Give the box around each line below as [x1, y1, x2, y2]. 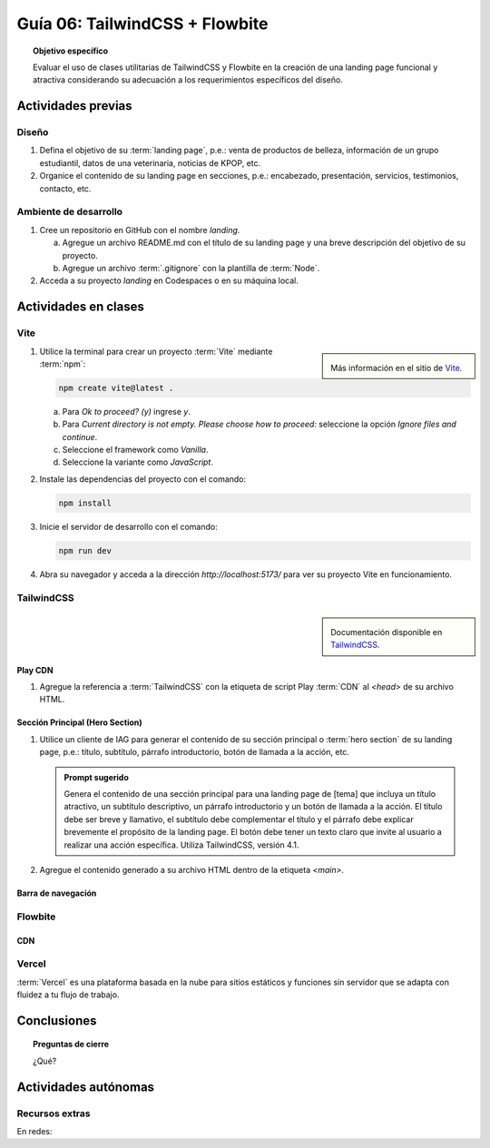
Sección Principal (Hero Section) [16, 717, 142, 728]
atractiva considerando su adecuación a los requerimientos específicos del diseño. [33, 74, 344, 85]
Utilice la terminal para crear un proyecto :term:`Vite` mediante [39, 346, 273, 357]
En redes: [16, 1126, 53, 1137]
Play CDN [16, 664, 54, 675]
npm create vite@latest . [58, 382, 174, 393]
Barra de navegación [16, 888, 97, 898]
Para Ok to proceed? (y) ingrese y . [62, 406, 191, 417]
